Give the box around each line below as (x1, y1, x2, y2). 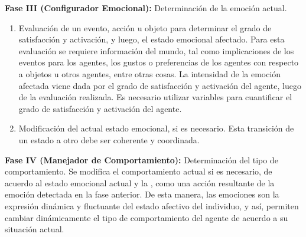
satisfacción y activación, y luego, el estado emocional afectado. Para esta (18, 33, 285, 45)
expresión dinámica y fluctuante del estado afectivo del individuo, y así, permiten (5, 199, 299, 212)
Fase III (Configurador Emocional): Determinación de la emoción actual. (5, 2, 287, 14)
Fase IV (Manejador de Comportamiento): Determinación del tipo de (5, 153, 278, 166)
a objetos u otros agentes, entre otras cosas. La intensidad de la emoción (18, 67, 281, 80)
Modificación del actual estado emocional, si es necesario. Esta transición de (18, 122, 294, 134)
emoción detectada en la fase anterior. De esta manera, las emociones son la (5, 188, 279, 200)
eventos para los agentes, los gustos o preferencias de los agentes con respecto (18, 56, 299, 68)
